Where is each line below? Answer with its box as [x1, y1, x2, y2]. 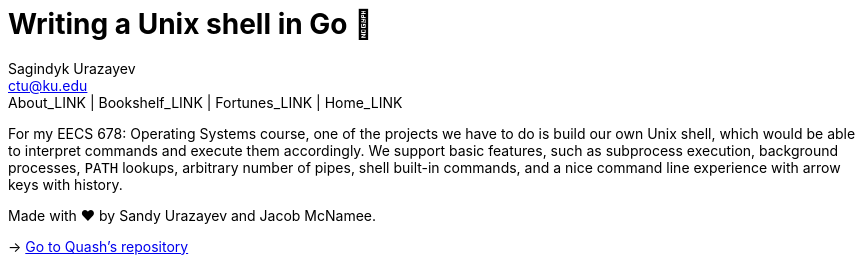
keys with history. [8, 175, 123, 193]
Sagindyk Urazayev [8, 59, 136, 77]
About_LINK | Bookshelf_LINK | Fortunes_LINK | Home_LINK [8, 93, 403, 111]
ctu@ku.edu [8, 76, 88, 94]
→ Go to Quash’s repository [8, 237, 189, 255]
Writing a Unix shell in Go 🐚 [8, 7, 373, 41]
